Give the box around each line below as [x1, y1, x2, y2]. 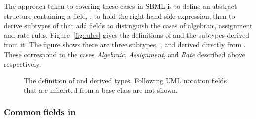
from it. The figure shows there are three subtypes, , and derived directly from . [4, 39, 246, 50]
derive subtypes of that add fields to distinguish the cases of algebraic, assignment [4, 20, 253, 30]
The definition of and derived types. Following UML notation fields [24, 75, 227, 86]
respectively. [4, 59, 41, 69]
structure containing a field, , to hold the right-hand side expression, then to [4, 10, 235, 21]
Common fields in [4, 106, 76, 118]
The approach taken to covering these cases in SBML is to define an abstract [4, 1, 237, 11]
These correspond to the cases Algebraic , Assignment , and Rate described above [4, 49, 245, 59]
